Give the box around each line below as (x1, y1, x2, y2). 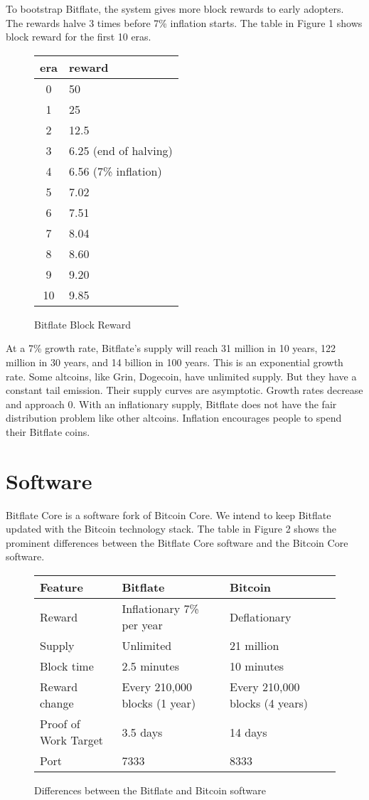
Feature (40, 579, 83, 596)
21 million (230, 637, 279, 654)
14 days (230, 723, 267, 740)
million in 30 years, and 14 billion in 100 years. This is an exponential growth (6, 354, 343, 369)
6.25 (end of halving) (68, 142, 173, 159)
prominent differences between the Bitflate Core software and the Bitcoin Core (6, 535, 348, 550)
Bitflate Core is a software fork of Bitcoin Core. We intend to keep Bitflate (6, 507, 331, 522)
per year (122, 617, 163, 634)
